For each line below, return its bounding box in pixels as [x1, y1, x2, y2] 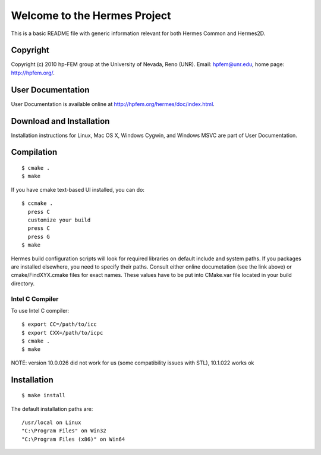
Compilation [11, 147, 58, 157]
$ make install [21, 392, 66, 399]
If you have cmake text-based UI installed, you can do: [11, 186, 145, 193]
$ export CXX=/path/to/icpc [21, 329, 103, 336]
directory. [11, 280, 35, 287]
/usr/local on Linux [21, 419, 81, 426]
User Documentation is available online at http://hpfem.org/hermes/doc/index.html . [11, 100, 215, 107]
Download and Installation [11, 116, 110, 126]
